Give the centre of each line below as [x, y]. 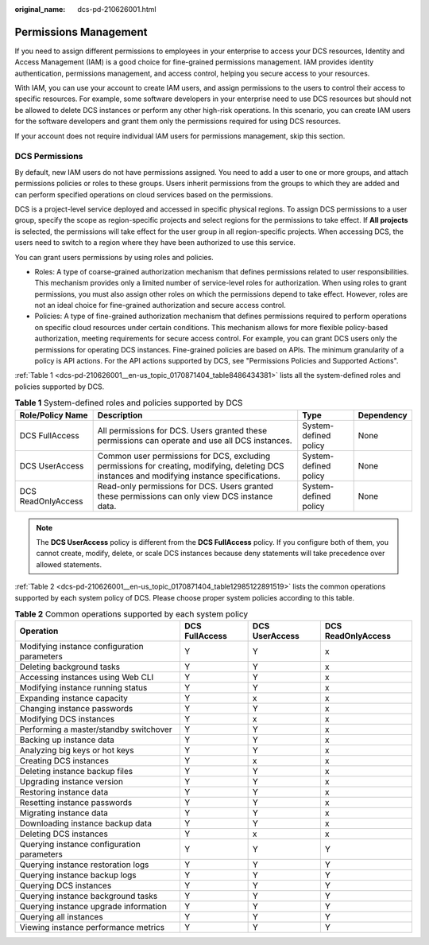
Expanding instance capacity [74, 698]
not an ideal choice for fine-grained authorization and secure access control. [160, 305]
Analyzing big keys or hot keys [77, 750]
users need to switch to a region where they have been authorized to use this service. [155, 243]
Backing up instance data [67, 740]
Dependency [383, 415]
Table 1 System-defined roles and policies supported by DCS [129, 403]
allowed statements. [69, 564]
